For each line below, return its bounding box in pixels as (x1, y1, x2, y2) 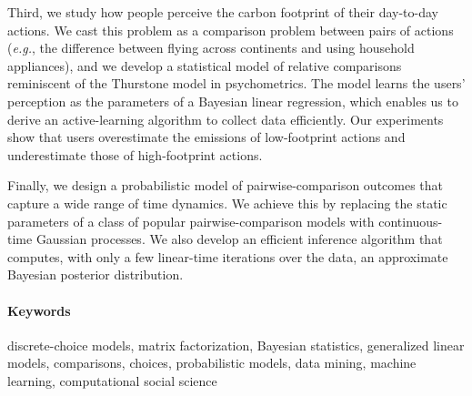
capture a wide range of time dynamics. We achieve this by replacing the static (7, 193, 447, 212)
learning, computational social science (7, 371, 217, 390)
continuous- (378, 211, 443, 230)
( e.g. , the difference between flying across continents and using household (7, 38, 415, 57)
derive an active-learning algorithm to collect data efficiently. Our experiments (7, 109, 444, 128)
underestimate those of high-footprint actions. (7, 145, 263, 164)
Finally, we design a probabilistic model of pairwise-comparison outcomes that (7, 176, 444, 195)
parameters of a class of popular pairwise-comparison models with (7, 211, 375, 230)
